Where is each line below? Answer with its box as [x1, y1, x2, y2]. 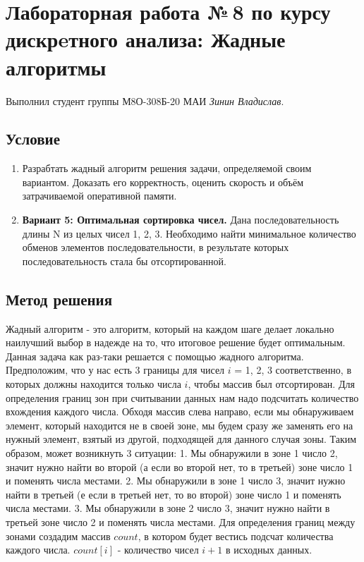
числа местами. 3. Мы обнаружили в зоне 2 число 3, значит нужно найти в [6, 501, 330, 515]
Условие [6, 128, 60, 149]
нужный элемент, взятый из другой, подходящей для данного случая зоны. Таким [6, 432, 357, 446]
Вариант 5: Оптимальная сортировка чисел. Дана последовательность [22, 212, 339, 227]
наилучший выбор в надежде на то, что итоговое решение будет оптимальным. [6, 335, 346, 350]
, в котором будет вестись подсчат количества [138, 528, 334, 543]
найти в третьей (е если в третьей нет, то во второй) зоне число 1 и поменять [6, 487, 341, 501]
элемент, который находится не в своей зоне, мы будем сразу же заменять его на [6, 417, 353, 432]
